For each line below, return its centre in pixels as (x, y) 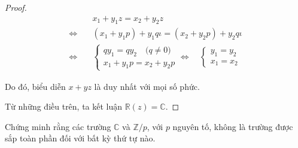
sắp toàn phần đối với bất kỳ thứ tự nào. (80, 138)
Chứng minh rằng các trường (58, 126)
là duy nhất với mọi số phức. (147, 86)
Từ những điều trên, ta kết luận (64, 106)
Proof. (16, 7)
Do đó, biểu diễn (35, 86)
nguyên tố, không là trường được (233, 126)
